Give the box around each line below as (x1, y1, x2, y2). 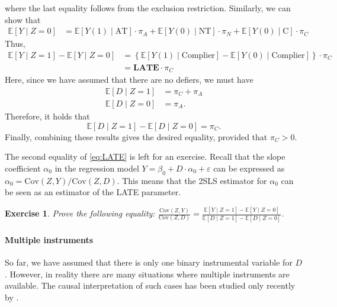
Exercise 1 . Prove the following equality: (5, 207, 155, 219)
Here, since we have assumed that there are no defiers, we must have (5, 73, 253, 86)
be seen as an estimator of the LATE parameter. (5, 186, 181, 198)
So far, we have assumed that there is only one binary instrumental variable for (5, 256, 293, 269)
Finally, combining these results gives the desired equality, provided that (5, 130, 268, 143)
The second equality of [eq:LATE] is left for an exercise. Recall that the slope (5, 150, 285, 163)
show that (5, 13, 41, 25)
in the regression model (54, 161, 139, 174)
